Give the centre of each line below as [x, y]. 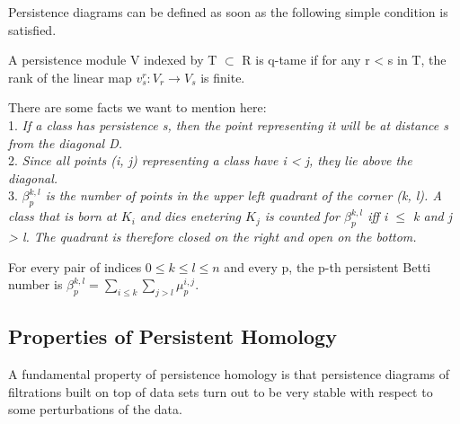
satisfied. [32, 29]
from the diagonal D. [66, 142]
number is [35, 284]
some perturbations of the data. [95, 409]
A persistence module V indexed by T [113, 60]
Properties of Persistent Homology [172, 336]
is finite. [223, 77]
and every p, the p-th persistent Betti [327, 266]
